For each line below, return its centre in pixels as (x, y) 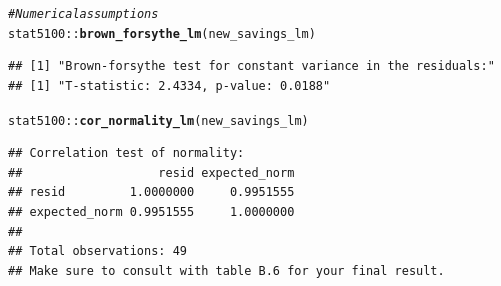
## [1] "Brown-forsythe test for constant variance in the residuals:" (251, 66)
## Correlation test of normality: (126, 153)
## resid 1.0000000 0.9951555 (151, 192)
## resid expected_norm (151, 172)
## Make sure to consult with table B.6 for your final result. (226, 270)
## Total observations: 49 (97, 251)
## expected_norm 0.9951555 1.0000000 (151, 211)
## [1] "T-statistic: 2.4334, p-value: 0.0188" (169, 85)
